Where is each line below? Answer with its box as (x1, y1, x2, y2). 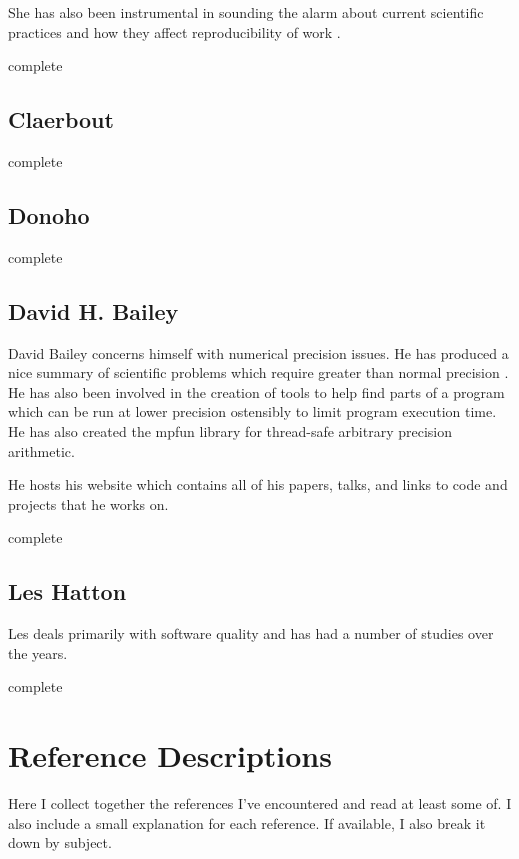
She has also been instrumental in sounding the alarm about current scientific (8, 2, 484, 22)
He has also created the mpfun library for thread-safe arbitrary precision (8, 420, 453, 441)
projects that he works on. (8, 493, 169, 514)
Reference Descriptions (8, 735, 332, 776)
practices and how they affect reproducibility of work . (8, 21, 341, 42)
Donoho (8, 199, 90, 230)
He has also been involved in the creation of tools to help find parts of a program (8, 381, 505, 402)
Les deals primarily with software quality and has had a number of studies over (8, 623, 494, 644)
